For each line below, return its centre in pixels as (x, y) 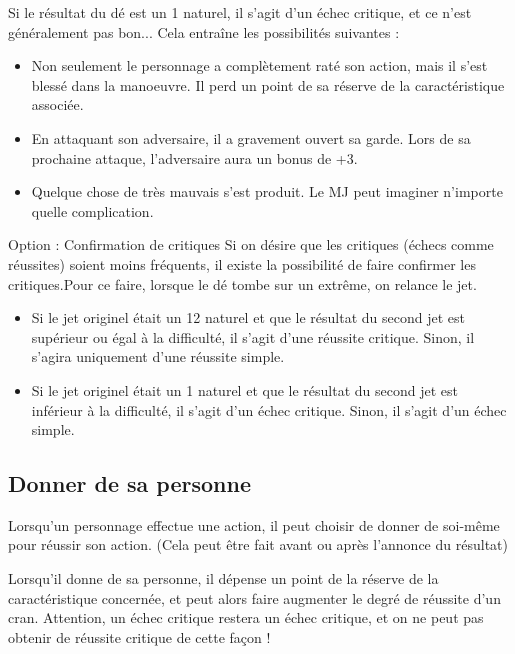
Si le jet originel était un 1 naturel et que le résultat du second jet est (244, 389)
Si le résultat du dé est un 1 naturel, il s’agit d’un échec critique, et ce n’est (240, 12)
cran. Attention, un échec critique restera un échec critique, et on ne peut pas (246, 617)
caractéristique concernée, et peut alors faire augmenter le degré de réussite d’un (254, 597)
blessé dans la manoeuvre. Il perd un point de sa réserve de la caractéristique (268, 84)
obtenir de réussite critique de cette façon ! (139, 636)
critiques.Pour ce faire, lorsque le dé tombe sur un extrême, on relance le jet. (242, 283)
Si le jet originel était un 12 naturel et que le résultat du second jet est (248, 317)
